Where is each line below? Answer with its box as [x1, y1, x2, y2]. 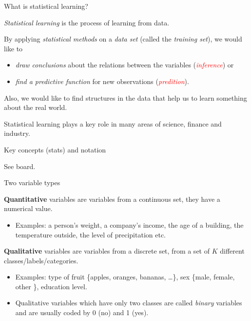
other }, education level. [15, 281, 87, 291]
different [220, 246, 245, 256]
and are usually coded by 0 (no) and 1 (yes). [15, 307, 149, 318]
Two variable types [4, 177, 60, 188]
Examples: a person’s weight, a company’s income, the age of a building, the [15, 219, 244, 230]
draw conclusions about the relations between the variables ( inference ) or [15, 60, 234, 70]
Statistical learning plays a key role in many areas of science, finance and [4, 118, 222, 128]
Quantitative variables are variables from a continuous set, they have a [4, 193, 220, 204]
